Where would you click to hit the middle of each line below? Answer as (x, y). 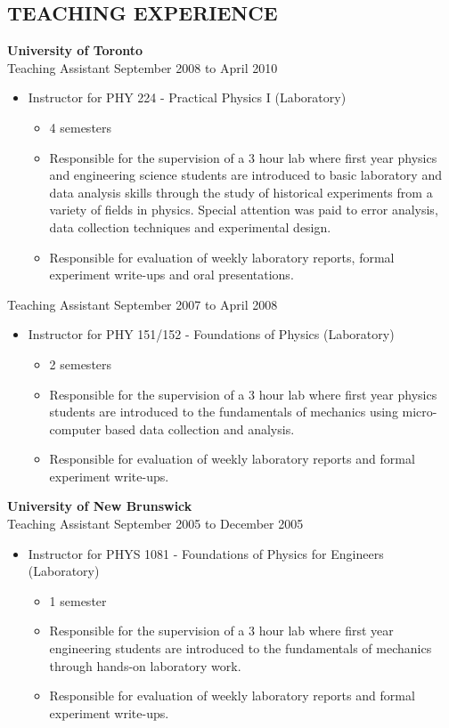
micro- (420, 412)
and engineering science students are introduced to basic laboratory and (245, 175)
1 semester (78, 600)
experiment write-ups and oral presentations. (171, 275)
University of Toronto (75, 50)
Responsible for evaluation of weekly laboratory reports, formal (222, 257)
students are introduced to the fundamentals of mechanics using (224, 412)
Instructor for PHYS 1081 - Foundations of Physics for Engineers (206, 553)
